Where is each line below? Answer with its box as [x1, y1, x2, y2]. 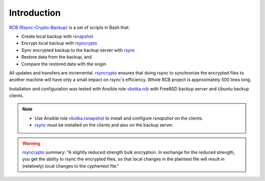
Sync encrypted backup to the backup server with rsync [21, 47, 135, 53]
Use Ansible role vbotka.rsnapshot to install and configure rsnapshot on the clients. [34, 115, 203, 121]
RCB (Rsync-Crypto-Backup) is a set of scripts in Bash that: [9, 25, 130, 30]
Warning [22, 140, 40, 146]
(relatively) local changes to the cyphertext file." [22, 163, 120, 169]
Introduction [9, 7, 61, 18]
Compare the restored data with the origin [21, 61, 106, 67]
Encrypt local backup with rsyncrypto [21, 40, 98, 46]
